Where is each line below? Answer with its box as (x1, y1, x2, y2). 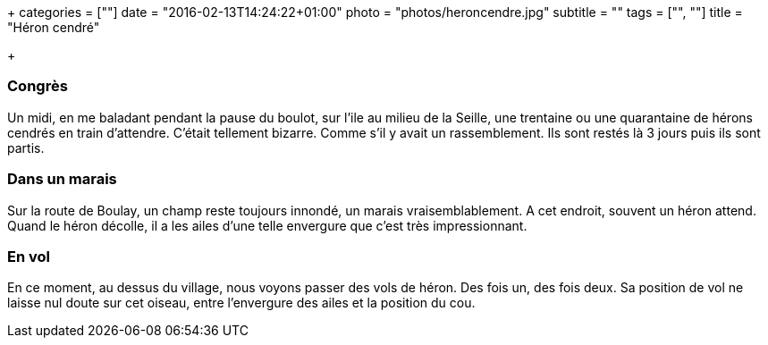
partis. (7, 139, 45, 156)
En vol (7, 247, 50, 265)
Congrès (7, 77, 68, 96)
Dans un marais (7, 170, 117, 189)
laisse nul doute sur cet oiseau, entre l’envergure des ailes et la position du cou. (7, 295, 476, 311)
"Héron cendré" (7, 20, 100, 35)
